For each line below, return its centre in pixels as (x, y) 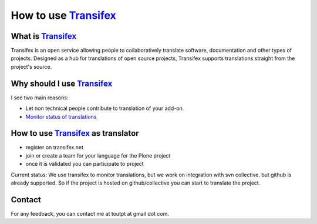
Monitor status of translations (61, 116)
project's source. (31, 66)
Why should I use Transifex (62, 83)
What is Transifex (44, 36)
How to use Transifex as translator (75, 133)
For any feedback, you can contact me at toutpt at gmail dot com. (90, 213)
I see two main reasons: (40, 98)
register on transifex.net (55, 148)
